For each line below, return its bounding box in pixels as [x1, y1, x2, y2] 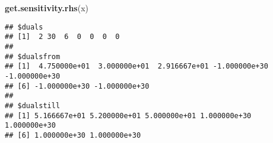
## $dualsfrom [5, 52, 61, 61]
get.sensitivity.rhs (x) [5, 2, 89, 14]
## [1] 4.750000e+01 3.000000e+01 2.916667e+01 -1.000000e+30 [5, 62, 268, 71]
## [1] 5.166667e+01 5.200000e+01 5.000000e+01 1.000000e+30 [5, 111, 252, 120]
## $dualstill [5, 101, 61, 110]
